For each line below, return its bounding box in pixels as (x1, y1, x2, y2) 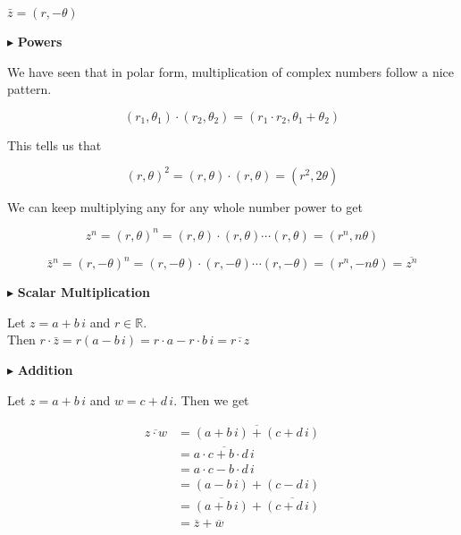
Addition (17, 361, 73, 379)
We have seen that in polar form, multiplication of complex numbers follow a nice (7, 62, 454, 81)
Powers (17, 32, 63, 50)
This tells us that (7, 135, 102, 154)
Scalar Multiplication (17, 283, 150, 301)
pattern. (7, 80, 52, 98)
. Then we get (173, 390, 249, 409)
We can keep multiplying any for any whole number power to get (7, 197, 363, 216)
